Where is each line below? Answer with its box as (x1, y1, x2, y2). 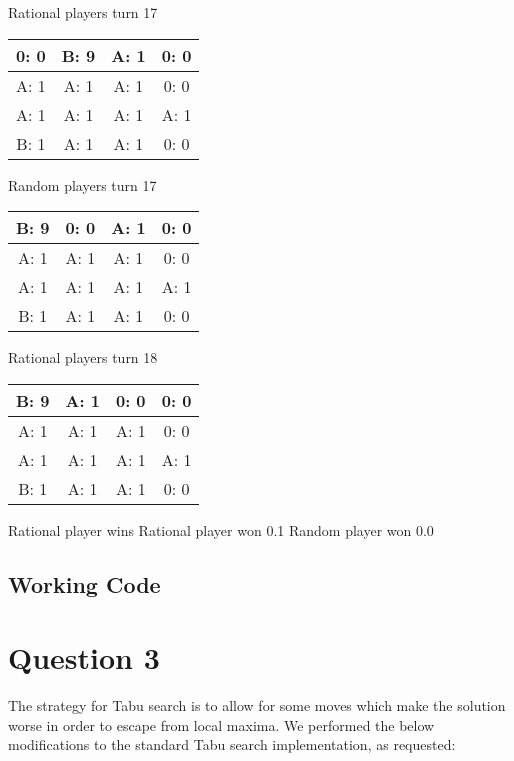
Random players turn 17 (8, 174, 157, 195)
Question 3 (8, 637, 160, 678)
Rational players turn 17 (8, 2, 158, 22)
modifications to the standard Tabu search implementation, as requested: (8, 734, 456, 755)
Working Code (8, 568, 161, 599)
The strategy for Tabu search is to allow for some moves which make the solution (8, 695, 506, 716)
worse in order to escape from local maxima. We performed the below (8, 714, 435, 735)
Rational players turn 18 (8, 347, 158, 368)
